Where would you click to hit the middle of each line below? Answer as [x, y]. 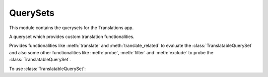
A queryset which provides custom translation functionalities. [72, 37]
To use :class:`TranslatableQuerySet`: [48, 69]
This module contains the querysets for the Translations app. [71, 28]
